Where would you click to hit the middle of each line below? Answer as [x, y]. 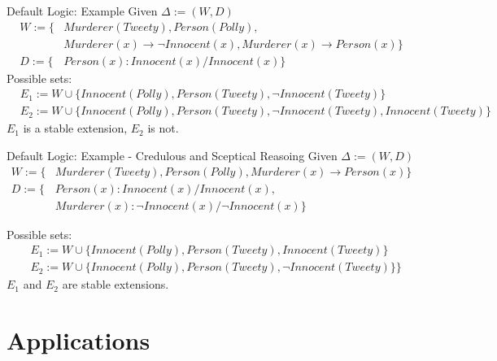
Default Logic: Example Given [82, 11]
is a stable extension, [75, 128]
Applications [78, 340]
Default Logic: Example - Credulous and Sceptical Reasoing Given [172, 155]
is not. [163, 128]
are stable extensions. [116, 284]
